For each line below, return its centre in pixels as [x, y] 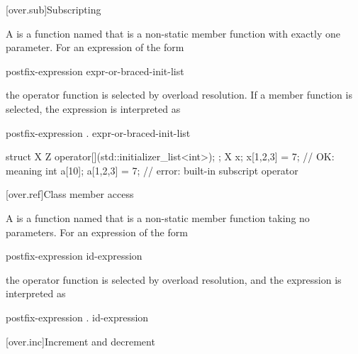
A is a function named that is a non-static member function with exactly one [173, 33]
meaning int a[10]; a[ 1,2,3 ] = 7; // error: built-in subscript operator [152, 170]
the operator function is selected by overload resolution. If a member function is [179, 95]
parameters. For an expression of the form [97, 232]
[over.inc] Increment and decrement [80, 341]
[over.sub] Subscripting [54, 9]
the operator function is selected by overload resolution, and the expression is [174, 279]
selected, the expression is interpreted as [93, 108]
